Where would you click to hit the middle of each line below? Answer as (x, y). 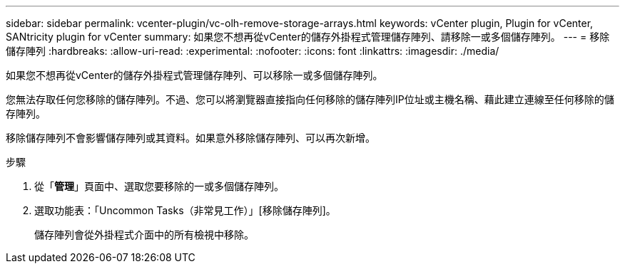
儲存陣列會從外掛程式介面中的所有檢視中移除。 (144, 234)
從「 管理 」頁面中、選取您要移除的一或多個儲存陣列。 (159, 186)
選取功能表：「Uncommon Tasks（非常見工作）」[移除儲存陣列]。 (185, 210)
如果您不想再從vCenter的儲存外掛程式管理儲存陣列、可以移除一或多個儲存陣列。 (194, 75)
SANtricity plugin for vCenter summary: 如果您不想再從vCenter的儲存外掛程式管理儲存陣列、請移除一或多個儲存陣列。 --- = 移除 (308, 37)
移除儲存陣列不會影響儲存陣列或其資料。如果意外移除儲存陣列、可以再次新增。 (190, 138)
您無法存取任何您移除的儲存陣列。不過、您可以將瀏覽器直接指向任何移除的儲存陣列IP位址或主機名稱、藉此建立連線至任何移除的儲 (310, 99)
